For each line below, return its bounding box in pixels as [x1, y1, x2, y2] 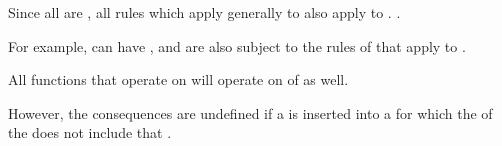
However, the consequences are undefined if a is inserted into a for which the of [8, 102, 493, 123]
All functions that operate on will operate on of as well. [8, 69, 349, 90]
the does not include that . [8, 122, 172, 143]
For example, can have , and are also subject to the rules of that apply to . [8, 35, 466, 56]
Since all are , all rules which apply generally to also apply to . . [8, 2, 401, 22]
